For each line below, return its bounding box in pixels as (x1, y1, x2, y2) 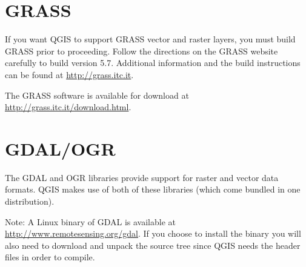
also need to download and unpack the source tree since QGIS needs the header (5, 239, 301, 251)
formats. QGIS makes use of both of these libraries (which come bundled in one (5, 183, 301, 196)
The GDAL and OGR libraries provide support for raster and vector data (5, 171, 279, 183)
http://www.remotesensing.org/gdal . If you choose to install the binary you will (5, 227, 301, 240)
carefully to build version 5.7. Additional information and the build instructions (5, 56, 301, 69)
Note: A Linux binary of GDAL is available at (5, 215, 176, 228)
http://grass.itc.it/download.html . (5, 101, 131, 113)
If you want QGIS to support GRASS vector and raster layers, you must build (5, 33, 296, 45)
